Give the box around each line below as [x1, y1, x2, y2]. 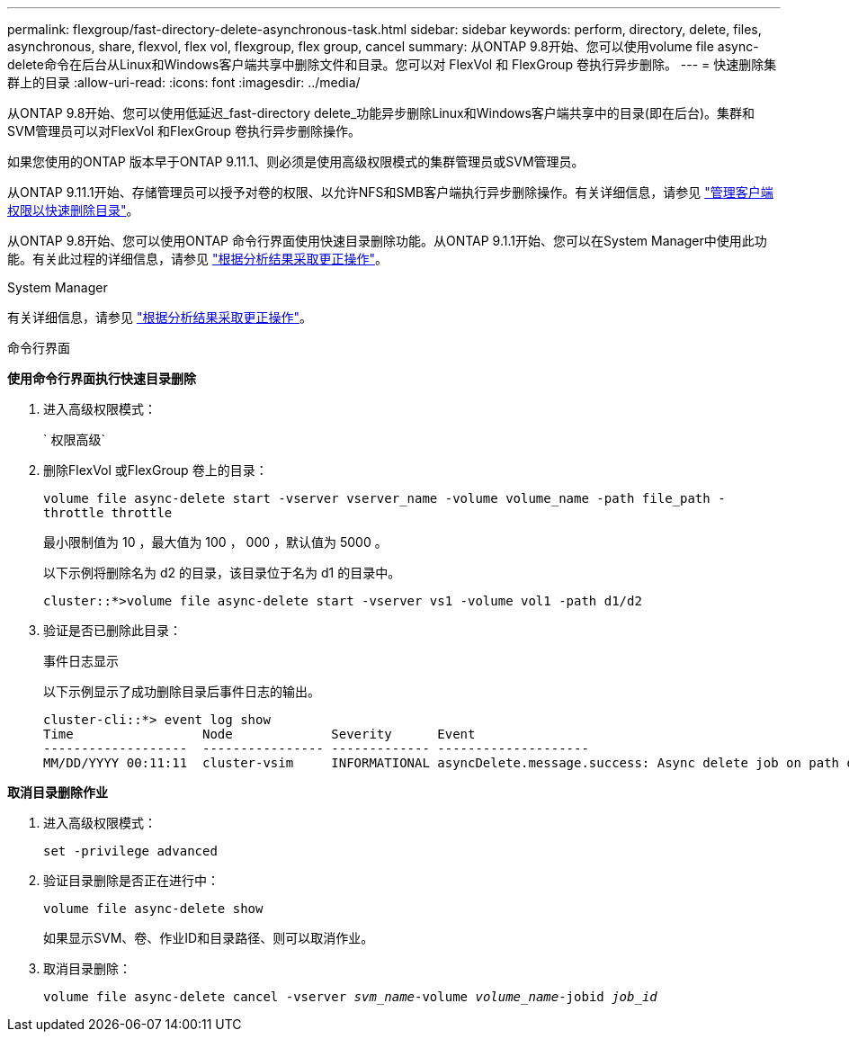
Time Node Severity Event [43, 727, 476, 741]
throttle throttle [43, 506, 173, 520]
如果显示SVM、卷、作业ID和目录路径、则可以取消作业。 [43, 930, 374, 945]
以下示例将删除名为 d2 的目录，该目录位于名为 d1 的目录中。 [43, 565, 401, 580]
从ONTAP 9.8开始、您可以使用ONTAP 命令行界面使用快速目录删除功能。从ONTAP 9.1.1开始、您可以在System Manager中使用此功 [7, 233, 767, 248]
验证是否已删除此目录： [43, 623, 182, 638]
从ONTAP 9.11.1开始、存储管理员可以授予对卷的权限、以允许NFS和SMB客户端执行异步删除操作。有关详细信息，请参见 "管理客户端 [7, 184, 773, 200]
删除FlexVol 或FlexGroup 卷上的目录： [43, 462, 268, 478]
